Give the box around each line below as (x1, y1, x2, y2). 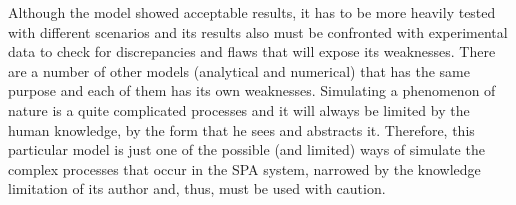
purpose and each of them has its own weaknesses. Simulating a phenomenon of (8, 80, 496, 101)
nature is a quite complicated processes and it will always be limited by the (8, 99, 470, 120)
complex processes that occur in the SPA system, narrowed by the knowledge (8, 158, 481, 179)
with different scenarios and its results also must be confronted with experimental (8, 21, 508, 42)
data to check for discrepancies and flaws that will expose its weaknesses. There (8, 41, 496, 62)
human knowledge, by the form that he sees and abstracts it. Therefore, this (8, 119, 475, 140)
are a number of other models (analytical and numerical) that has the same (8, 60, 470, 81)
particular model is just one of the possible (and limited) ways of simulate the (8, 139, 485, 160)
